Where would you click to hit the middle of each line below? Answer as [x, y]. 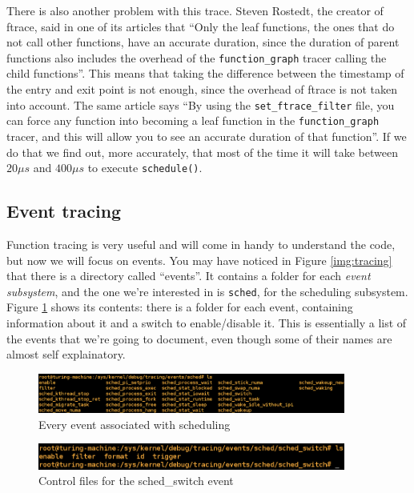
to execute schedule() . [145, 168]
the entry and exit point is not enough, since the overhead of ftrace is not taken [202, 89]
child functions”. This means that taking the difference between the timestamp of [205, 73]
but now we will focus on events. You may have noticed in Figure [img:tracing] [199, 260]
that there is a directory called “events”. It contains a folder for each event [189, 276]
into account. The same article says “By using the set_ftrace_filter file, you [201, 104]
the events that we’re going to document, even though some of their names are [199, 338]
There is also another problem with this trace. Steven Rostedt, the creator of [195, 10]
